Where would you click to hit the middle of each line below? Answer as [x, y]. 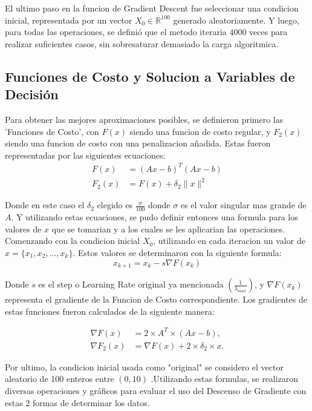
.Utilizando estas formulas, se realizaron [225, 379]
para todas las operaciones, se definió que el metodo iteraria [116, 32]
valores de [23, 229]
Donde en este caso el [45, 205]
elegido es [115, 205]
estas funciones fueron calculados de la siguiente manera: [110, 311]
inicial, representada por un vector [69, 20]
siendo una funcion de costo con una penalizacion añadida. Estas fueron [138, 143]
